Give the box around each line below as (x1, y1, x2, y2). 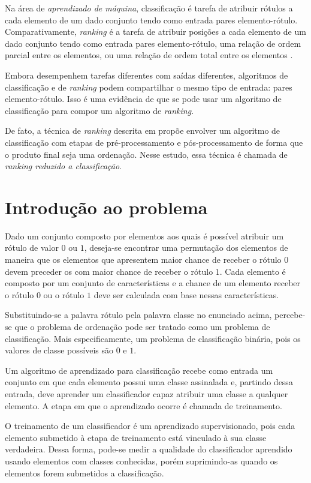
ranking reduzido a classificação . (5, 160, 122, 172)
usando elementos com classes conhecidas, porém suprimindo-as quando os (5, 454, 278, 467)
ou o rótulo (43, 288, 84, 301)
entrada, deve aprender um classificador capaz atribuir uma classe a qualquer (5, 387, 288, 400)
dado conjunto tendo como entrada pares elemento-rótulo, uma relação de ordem (5, 37, 301, 49)
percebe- (274, 308, 306, 321)
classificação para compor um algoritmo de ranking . (5, 104, 194, 116)
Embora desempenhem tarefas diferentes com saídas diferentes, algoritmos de (5, 68, 288, 81)
